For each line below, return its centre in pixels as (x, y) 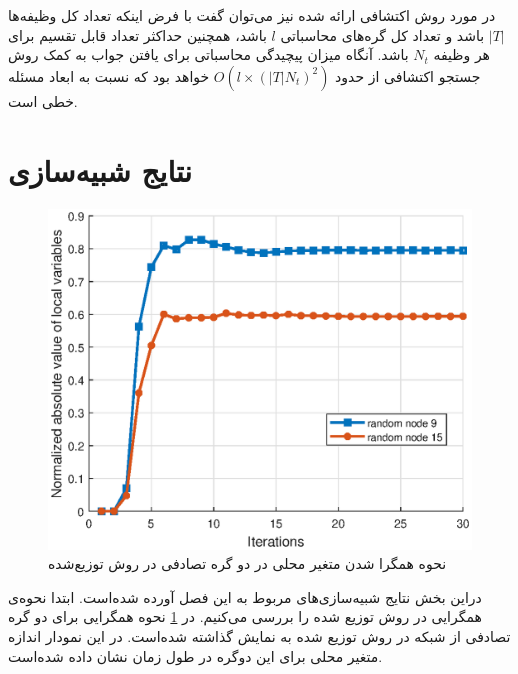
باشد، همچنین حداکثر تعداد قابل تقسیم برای (137, 34)
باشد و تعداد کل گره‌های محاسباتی (382, 34)
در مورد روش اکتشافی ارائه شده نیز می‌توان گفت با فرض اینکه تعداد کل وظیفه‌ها (252, 15)
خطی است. (43, 100)
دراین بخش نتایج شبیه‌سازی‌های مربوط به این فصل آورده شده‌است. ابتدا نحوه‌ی (245, 596)
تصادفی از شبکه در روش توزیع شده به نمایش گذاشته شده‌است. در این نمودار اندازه (259, 636)
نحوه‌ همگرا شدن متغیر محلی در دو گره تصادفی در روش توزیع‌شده (247, 563)
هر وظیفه (462, 54)
